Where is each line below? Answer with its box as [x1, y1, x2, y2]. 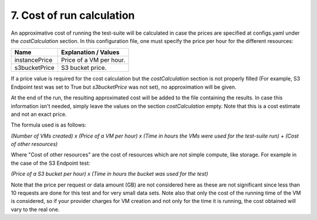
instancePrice [14, 56, 53, 64]
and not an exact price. [11, 111, 67, 118]
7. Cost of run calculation [11, 9, 135, 22]
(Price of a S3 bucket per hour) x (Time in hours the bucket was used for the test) [11, 171, 208, 178]
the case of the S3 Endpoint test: [11, 159, 90, 166]
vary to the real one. [11, 206, 60, 213]
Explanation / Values [60, 48, 120, 56]
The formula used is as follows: [11, 121, 87, 129]
